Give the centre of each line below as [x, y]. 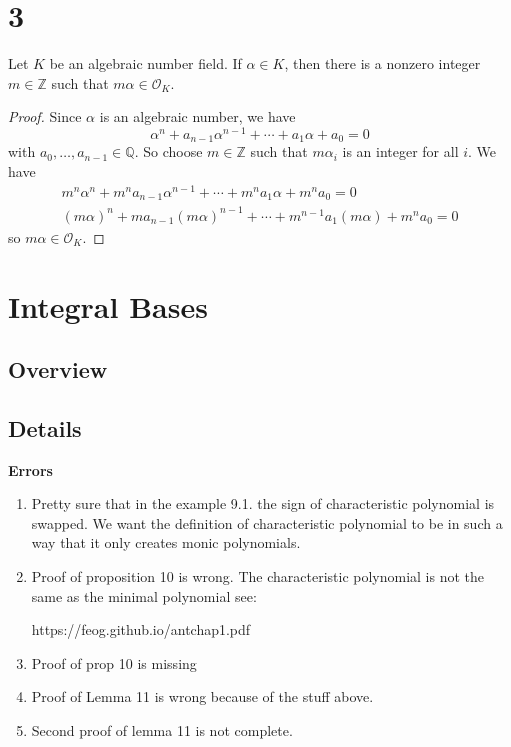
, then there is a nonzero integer [382, 63]
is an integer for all [400, 151]
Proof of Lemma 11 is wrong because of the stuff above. [202, 696]
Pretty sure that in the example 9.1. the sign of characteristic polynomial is [263, 503]
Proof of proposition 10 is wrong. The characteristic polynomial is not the [258, 576]
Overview [58, 369]
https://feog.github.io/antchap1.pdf [141, 629]
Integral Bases [108, 305]
